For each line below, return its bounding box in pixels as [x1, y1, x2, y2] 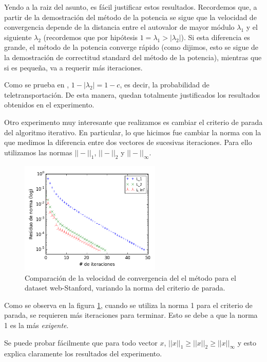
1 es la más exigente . [4, 319, 69, 330]
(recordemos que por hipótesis [43, 31, 138, 42]
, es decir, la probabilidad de [120, 79, 209, 90]
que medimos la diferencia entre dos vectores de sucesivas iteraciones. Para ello [4, 137, 252, 148]
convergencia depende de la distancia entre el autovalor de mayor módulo [4, 22, 235, 32]
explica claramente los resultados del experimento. [4, 348, 162, 359]
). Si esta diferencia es [181, 31, 250, 42]
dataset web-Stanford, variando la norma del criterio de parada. [25, 282, 225, 293]
